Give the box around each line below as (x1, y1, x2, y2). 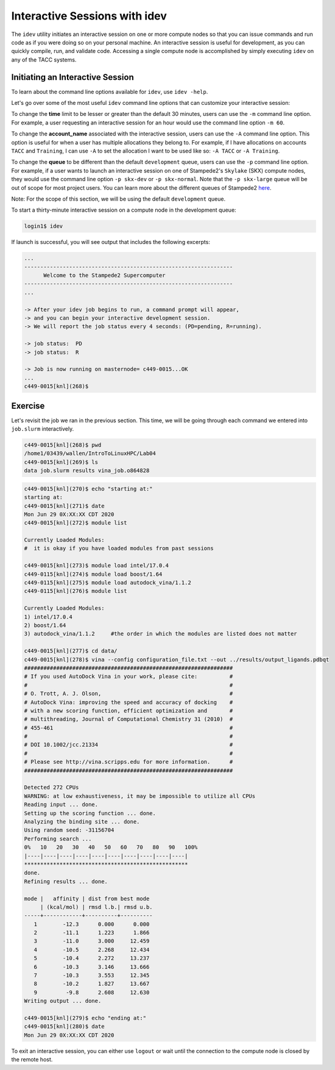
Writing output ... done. (24, 997, 102, 1005)
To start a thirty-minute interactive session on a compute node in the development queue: (11, 206, 237, 214)
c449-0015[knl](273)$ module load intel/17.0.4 (24, 562, 169, 569)
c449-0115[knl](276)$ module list (24, 587, 127, 595)
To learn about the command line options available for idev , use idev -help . (11, 88, 208, 95)
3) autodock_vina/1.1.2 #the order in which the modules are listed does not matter (24, 630, 298, 637)
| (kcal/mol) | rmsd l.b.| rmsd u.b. (40, 903, 153, 910)
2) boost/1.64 (24, 622, 66, 628)
